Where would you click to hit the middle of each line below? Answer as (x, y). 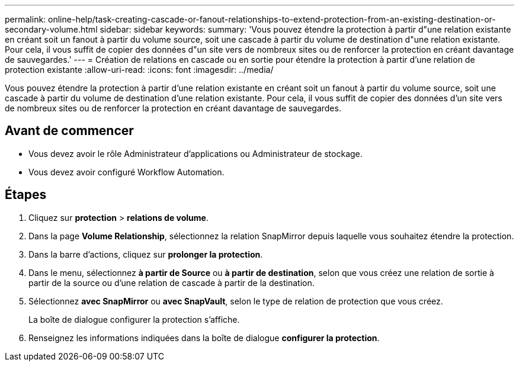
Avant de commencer (69, 131)
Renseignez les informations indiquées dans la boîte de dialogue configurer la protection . (204, 338)
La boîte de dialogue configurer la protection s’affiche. (134, 319)
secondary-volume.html (51, 29)
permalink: (25, 19)
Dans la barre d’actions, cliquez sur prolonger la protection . (146, 254)
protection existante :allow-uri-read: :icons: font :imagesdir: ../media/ (139, 70)
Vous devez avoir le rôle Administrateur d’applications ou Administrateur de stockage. (196, 153)
